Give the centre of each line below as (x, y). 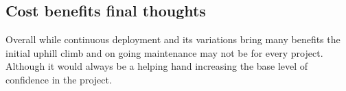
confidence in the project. (59, 79)
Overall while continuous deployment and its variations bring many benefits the (173, 39)
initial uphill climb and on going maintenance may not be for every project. (164, 52)
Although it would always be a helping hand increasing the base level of (157, 66)
